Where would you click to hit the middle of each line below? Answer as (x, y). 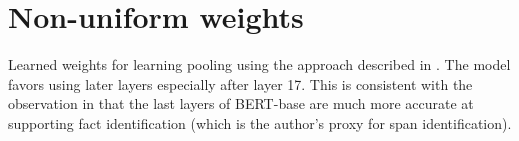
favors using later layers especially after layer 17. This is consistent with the (240, 83)
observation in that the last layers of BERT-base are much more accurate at (241, 103)
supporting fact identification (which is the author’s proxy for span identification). (260, 122)
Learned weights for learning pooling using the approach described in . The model (259, 64)
